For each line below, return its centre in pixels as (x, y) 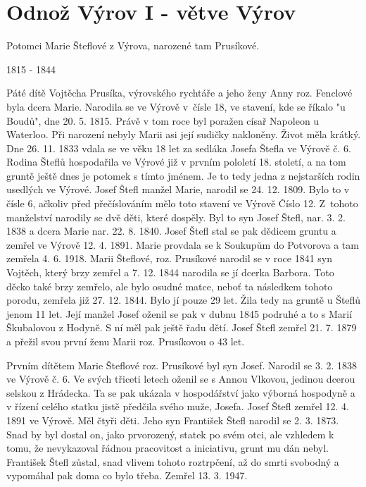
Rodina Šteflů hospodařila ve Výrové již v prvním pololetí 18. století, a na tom (176, 162)
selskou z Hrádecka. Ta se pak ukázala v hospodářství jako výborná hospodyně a (181, 392)
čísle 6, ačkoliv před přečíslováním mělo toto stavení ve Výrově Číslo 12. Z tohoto (182, 203)
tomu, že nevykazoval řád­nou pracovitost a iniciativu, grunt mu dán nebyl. (168, 448)
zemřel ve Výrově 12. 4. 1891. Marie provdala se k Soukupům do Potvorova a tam (183, 244)
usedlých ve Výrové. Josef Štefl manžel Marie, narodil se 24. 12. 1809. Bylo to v (178, 189)
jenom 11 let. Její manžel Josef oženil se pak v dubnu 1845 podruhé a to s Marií (179, 313)
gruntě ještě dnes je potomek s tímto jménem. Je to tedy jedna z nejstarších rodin (183, 175)
